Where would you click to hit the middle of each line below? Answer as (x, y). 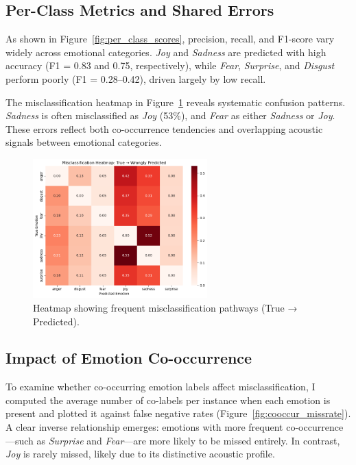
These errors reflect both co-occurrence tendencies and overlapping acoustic (164, 128)
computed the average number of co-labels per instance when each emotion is (168, 400)
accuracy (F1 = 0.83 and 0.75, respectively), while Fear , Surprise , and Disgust (170, 65)
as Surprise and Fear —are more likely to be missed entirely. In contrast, (188, 440)
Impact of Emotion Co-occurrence (129, 358)
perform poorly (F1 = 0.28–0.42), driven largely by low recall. (136, 78)
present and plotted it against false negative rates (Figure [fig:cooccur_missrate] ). (178, 413)
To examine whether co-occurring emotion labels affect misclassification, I (161, 387)
